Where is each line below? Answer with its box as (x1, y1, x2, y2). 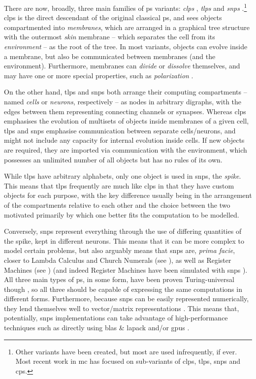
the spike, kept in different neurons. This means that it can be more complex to (4, 235, 245, 246)
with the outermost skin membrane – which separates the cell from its (4, 32, 215, 42)
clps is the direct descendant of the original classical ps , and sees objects (4, 12, 222, 23)
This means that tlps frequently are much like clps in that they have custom (4, 180, 234, 190)
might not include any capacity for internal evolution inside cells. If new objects (4, 135, 245, 145)
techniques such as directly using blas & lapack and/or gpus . (4, 322, 190, 333)
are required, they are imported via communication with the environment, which (4, 144, 247, 155)
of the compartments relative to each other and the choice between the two (4, 199, 230, 210)
